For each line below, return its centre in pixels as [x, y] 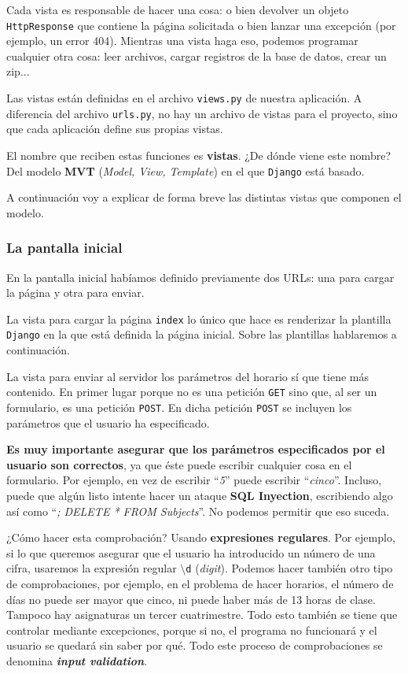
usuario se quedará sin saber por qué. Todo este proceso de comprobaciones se [195, 645]
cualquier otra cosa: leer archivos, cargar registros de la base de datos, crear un [197, 56]
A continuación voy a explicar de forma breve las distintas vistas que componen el [204, 197]
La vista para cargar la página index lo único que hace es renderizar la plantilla [199, 318]
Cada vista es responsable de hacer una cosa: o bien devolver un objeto [178, 9]
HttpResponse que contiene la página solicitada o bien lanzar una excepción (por [201, 25]
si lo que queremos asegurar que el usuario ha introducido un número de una [191, 552]
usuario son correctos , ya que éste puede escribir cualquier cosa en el [179, 464]
